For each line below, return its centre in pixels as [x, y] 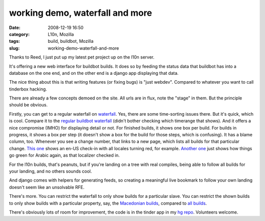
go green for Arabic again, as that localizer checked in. [65, 156]
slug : [14, 48]
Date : [15, 28]
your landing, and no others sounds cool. [51, 171]
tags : [14, 41]
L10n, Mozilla [61, 34]
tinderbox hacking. [28, 89]
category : [19, 34]
